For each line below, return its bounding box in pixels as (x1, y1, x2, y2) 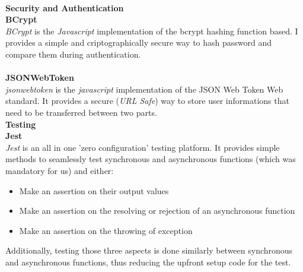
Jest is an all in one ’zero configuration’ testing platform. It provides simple (5, 141, 280, 153)
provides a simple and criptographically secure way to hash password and (5, 36, 272, 49)
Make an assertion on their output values (19, 184, 169, 197)
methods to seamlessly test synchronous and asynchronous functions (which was (5, 153, 296, 165)
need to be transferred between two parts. (5, 106, 157, 118)
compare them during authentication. (5, 48, 141, 60)
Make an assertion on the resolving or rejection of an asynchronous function (19, 204, 295, 217)
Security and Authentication (5, 1, 124, 14)
